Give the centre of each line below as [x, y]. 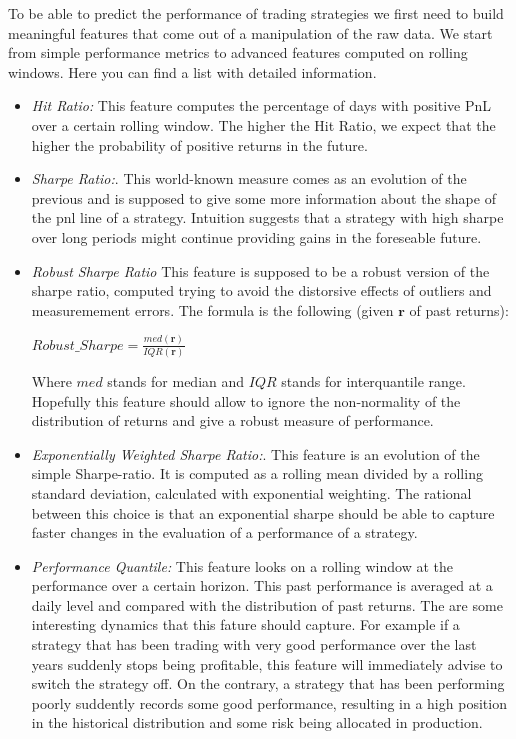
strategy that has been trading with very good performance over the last [254, 644]
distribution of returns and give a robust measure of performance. [232, 420]
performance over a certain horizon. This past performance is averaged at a [262, 585]
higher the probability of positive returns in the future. [199, 144]
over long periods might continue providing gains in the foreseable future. [256, 236]
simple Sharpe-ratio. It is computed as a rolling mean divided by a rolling [257, 473]
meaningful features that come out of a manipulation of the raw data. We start [250, 32]
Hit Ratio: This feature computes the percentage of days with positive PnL [261, 105]
